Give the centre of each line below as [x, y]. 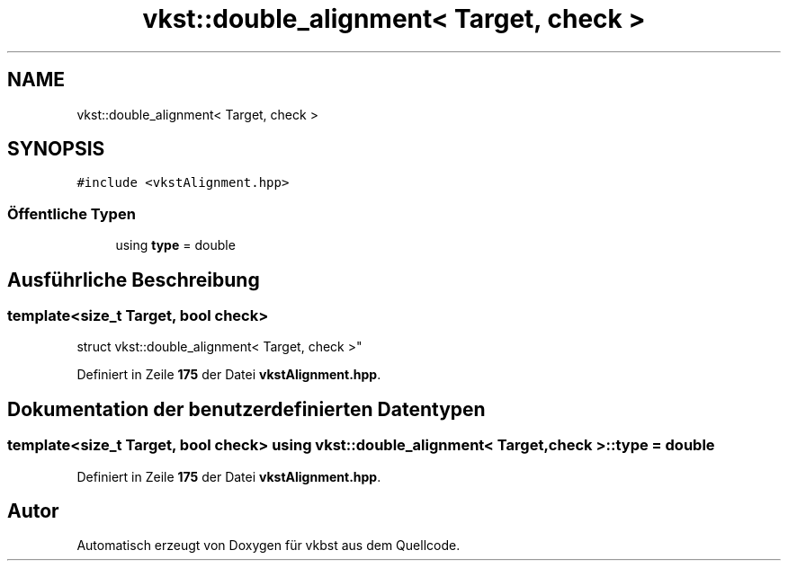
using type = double [175, 245]
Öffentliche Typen [72, 213]
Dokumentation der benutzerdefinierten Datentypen [246, 409]
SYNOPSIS [56, 149]
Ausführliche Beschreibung [134, 280]
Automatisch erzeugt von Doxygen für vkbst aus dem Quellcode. [269, 546]
